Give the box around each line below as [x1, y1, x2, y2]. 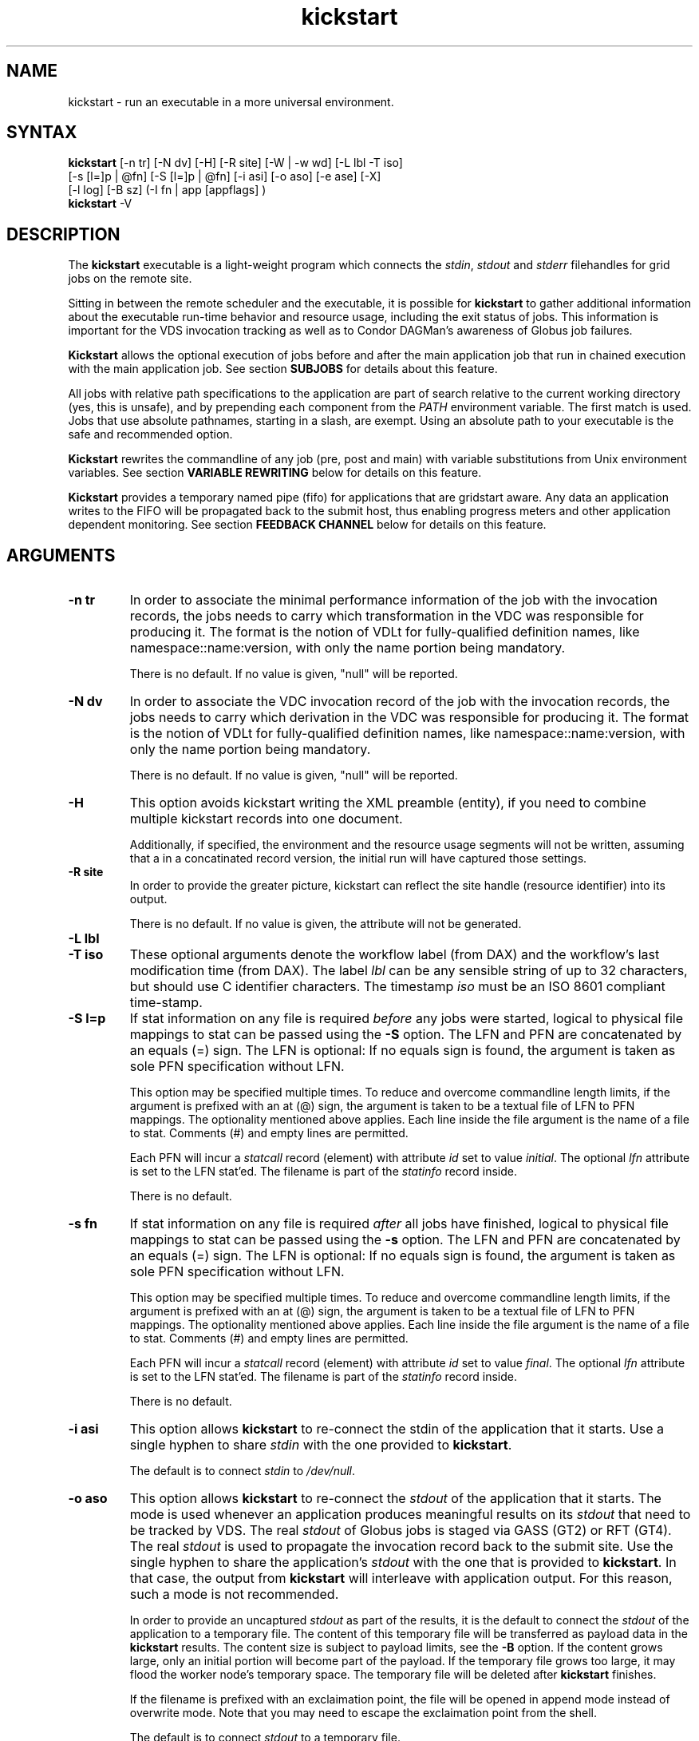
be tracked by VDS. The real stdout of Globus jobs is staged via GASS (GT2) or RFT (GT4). [129, 1522, 672, 1539]
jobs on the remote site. [68, 272, 192, 286]
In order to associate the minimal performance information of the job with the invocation [129, 592, 658, 609]
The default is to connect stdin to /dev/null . [129, 1464, 356, 1478]
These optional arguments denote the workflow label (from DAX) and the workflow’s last [129, 946, 660, 963]
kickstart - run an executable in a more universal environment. [68, 94, 394, 109]
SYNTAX [6, 122, 77, 143]
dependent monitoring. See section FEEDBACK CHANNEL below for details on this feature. [68, 518, 547, 532]
